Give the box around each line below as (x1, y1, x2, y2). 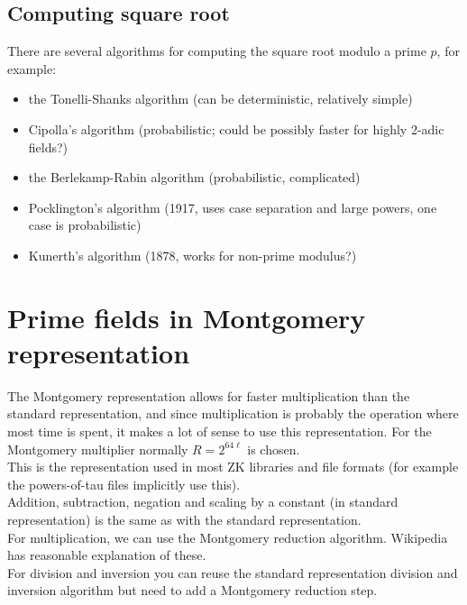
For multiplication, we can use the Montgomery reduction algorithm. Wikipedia (7, 527, 448, 546)
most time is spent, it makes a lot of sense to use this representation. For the (7, 422, 432, 441)
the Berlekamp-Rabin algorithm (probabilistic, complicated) (28, 168, 361, 187)
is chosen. (247, 439, 300, 458)
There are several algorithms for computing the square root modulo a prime (7, 41, 426, 60)
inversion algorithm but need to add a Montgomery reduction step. (7, 581, 378, 600)
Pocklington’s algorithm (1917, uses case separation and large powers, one (28, 197, 437, 216)
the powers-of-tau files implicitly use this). (7, 474, 241, 493)
